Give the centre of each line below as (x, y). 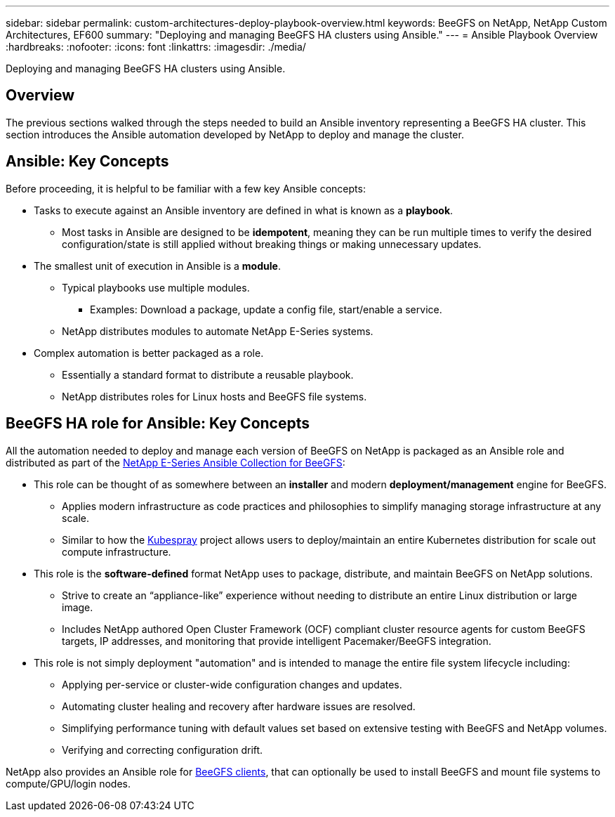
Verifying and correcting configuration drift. (163, 750)
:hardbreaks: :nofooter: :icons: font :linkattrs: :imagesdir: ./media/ (156, 47)
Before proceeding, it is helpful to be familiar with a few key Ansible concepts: (186, 188)
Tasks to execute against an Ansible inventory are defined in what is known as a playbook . (244, 210)
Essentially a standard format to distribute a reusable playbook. (208, 374)
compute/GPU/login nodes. (68, 783)
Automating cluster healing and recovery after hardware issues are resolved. (239, 706)
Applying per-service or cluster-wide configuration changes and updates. (232, 684)
